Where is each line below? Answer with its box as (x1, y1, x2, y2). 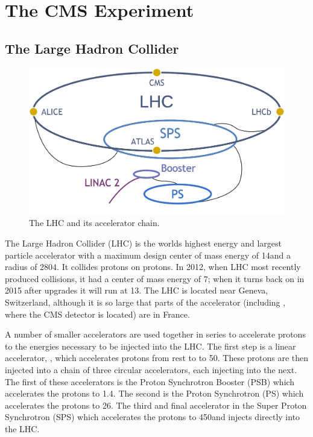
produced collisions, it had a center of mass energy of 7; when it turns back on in (5, 272, 305, 285)
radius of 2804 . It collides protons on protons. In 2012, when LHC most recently (5, 260, 301, 273)
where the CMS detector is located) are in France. (5, 307, 190, 320)
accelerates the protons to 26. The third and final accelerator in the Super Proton (5, 398, 307, 411)
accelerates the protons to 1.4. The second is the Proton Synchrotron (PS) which (5, 387, 304, 400)
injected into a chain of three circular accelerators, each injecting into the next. (5, 363, 297, 376)
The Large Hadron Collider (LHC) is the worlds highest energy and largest (5, 237, 282, 250)
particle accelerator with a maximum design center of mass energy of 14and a (5, 248, 291, 261)
